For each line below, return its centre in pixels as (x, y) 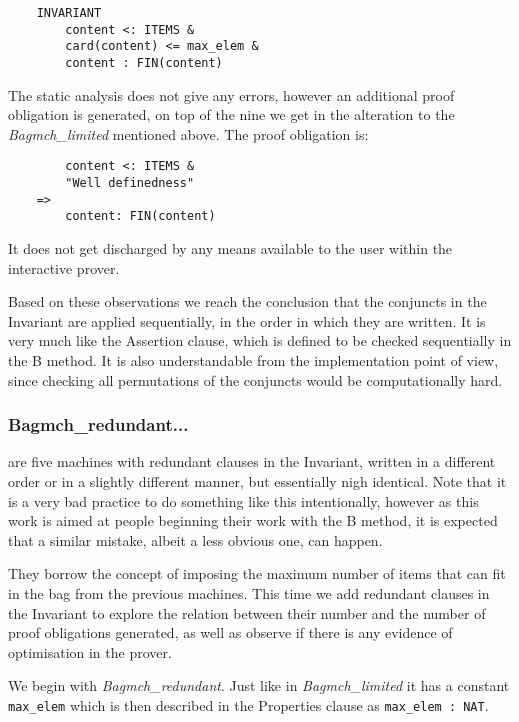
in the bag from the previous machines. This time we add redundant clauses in (249, 592)
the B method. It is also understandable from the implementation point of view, (253, 360)
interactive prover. (64, 267)
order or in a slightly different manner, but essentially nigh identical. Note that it (257, 481)
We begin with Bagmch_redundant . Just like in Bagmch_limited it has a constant (259, 685)
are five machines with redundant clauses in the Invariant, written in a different (252, 461)
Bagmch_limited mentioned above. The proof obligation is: (188, 133)
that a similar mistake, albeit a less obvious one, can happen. (195, 539)
